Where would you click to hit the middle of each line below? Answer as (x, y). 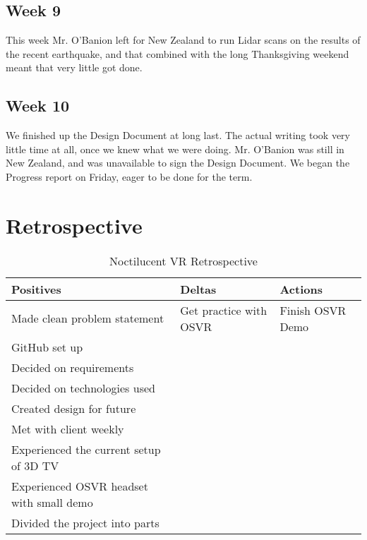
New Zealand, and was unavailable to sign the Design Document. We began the (178, 163)
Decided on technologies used (83, 388)
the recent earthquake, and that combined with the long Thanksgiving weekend (178, 53)
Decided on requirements (73, 367)
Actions (301, 289)
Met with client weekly (68, 428)
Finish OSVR (313, 310)
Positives (36, 289)
